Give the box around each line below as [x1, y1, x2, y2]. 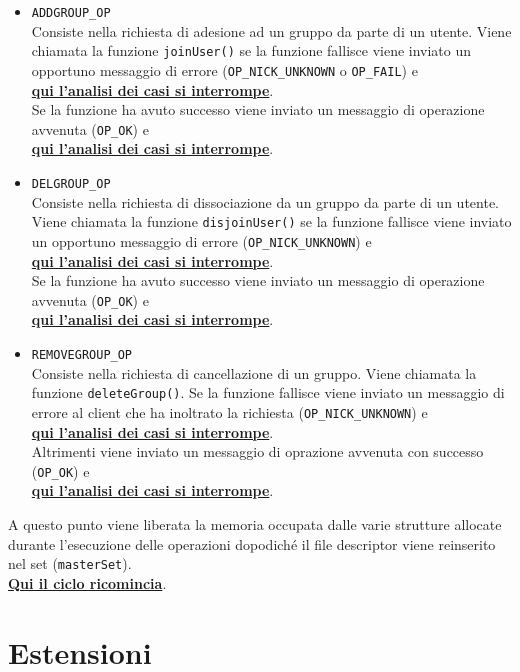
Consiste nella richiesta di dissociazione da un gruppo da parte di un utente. [31, 191, 499, 212]
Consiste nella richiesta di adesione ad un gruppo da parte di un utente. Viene [31, 20, 512, 41]
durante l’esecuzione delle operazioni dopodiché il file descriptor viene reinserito [8, 533, 496, 554]
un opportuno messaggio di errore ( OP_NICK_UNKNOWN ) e [31, 230, 372, 251]
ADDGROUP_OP [31, 6, 111, 20]
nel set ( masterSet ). [8, 553, 132, 574]
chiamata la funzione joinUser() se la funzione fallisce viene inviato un [31, 40, 472, 61]
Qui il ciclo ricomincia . [8, 572, 167, 593]
